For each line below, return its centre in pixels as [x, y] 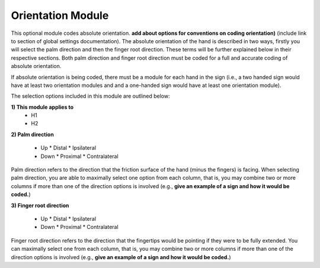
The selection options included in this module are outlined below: [90, 96]
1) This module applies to [42, 107]
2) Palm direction [33, 134]
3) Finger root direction [40, 205]
